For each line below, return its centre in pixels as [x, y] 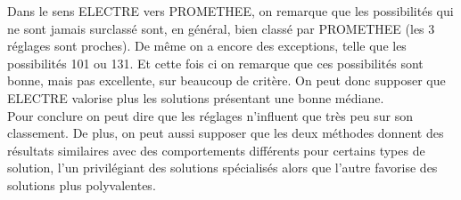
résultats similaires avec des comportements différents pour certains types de [216, 150]
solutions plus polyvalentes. [82, 184]
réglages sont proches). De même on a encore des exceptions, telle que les [207, 46]
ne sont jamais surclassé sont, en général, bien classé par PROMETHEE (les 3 [221, 28]
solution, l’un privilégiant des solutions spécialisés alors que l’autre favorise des [222, 168]
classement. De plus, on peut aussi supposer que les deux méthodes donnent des [226, 133]
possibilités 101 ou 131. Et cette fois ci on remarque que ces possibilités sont [215, 63]
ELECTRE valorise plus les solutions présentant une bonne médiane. [196, 97]
